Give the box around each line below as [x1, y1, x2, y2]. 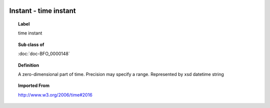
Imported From [18, 82, 50, 88]
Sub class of [18, 41, 44, 47]
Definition [18, 62, 39, 68]
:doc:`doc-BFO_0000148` [18, 50, 70, 57]
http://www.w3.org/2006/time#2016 [18, 91, 92, 97]
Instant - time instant [9, 6, 76, 15]
